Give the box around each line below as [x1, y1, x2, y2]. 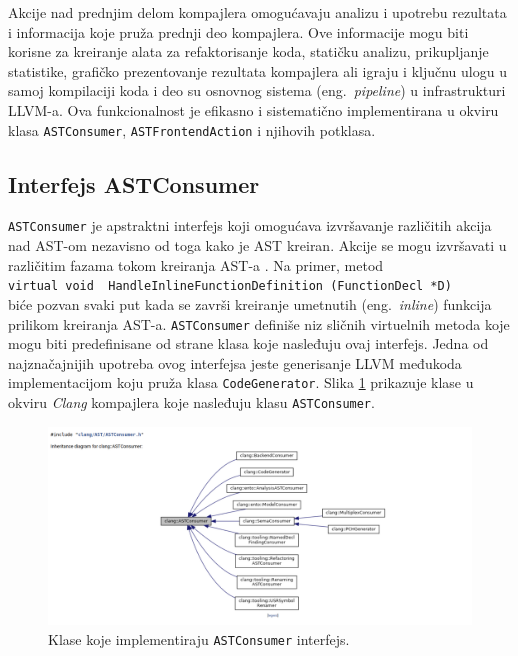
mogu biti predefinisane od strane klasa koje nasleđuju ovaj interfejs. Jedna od [8, 333, 489, 354]
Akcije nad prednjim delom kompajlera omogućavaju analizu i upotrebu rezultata [8, 2, 507, 22]
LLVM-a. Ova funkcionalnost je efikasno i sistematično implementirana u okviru [8, 99, 499, 120]
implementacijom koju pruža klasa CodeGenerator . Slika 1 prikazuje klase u [8, 372, 474, 393]
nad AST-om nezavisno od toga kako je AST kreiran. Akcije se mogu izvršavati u [8, 235, 507, 256]
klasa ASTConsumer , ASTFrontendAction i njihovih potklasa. [8, 119, 376, 140]
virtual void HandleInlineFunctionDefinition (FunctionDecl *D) [8, 279, 452, 294]
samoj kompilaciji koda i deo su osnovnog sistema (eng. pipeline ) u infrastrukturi [8, 80, 506, 101]
